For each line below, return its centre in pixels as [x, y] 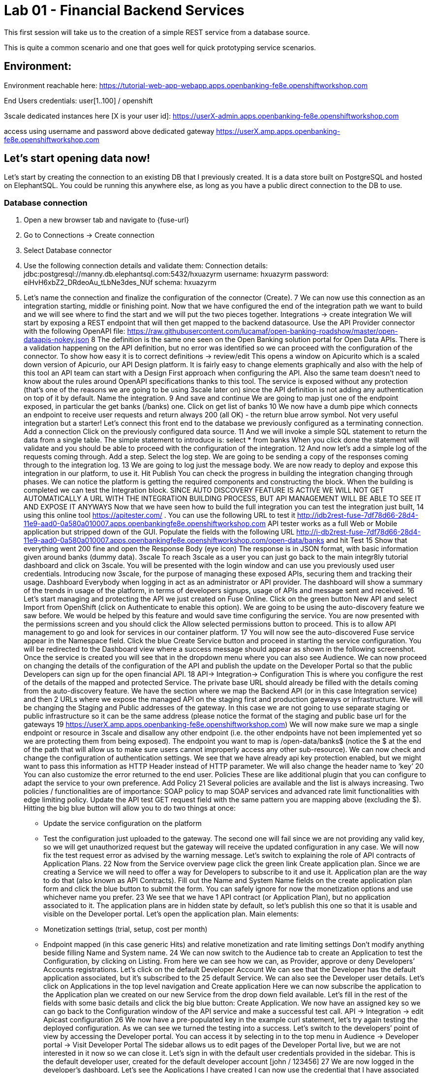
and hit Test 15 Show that [367, 540]
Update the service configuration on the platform [123, 823]
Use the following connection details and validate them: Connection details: [146, 266]
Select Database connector [68, 251]
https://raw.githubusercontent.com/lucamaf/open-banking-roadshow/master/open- [262, 331]
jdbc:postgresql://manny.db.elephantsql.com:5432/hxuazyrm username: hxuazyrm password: [176, 274]
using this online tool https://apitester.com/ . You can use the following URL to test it [160, 515]
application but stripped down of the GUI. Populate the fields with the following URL [159, 532]
